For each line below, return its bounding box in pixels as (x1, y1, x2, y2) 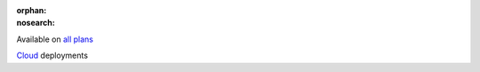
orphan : (16, 5, 47, 15)
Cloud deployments (16, 50, 89, 61)
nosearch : (16, 18, 55, 28)
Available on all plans (16, 34, 93, 44)
